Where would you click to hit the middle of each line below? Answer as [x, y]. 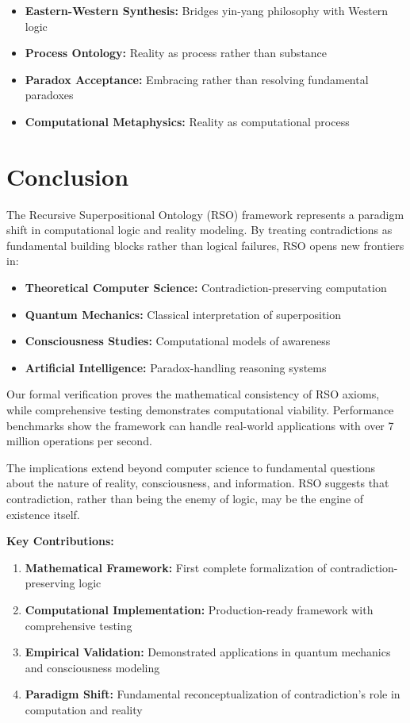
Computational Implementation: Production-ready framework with [199, 609]
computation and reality [84, 709]
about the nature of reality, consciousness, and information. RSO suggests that [198, 483]
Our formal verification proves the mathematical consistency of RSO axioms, [193, 394]
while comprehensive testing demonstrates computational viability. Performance [200, 410]
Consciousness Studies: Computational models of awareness [178, 341]
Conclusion [68, 176]
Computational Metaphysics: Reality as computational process [187, 121]
